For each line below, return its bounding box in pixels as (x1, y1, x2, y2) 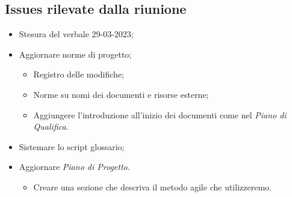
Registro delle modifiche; (33, 68, 125, 80)
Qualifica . (33, 120, 69, 133)
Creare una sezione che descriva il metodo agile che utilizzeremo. (33, 180, 272, 193)
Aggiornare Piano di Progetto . (19, 160, 130, 173)
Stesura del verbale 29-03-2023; (19, 28, 134, 40)
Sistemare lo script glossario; (19, 140, 125, 153)
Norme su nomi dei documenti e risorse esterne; (33, 88, 209, 100)
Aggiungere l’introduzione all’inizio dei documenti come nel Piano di (33, 108, 287, 121)
